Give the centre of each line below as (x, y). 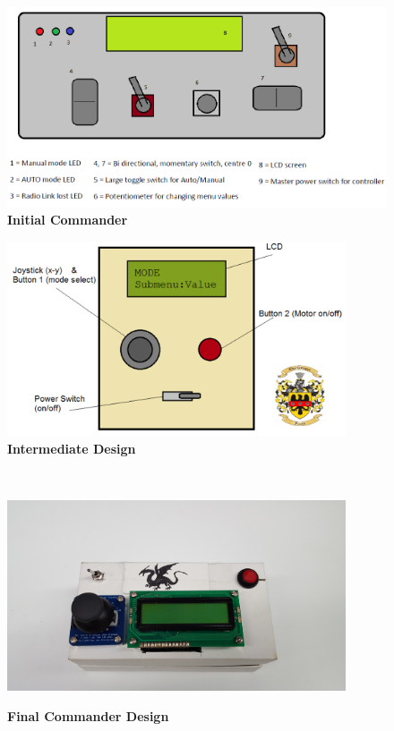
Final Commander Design (88, 715)
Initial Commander (68, 220)
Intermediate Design (72, 449)
